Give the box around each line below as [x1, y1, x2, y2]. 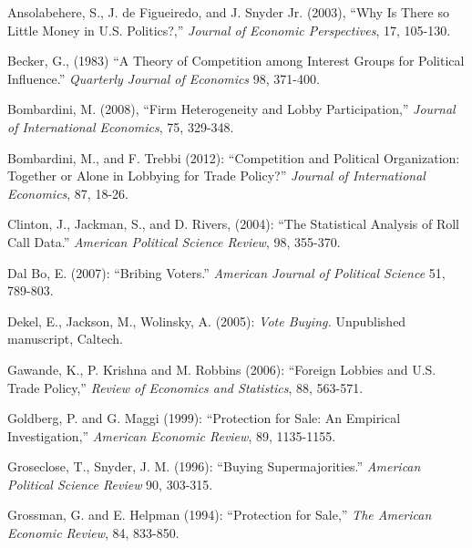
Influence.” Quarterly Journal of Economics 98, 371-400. [7, 68, 320, 88]
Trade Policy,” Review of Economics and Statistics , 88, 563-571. [7, 377, 364, 397]
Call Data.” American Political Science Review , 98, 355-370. [7, 232, 341, 251]
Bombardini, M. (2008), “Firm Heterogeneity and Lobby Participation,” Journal [7, 99, 456, 119]
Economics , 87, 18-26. [7, 183, 128, 202]
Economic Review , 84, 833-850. [7, 523, 180, 543]
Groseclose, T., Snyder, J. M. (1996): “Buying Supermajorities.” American [7, 457, 421, 476]
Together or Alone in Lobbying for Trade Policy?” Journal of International [7, 166, 426, 185]
